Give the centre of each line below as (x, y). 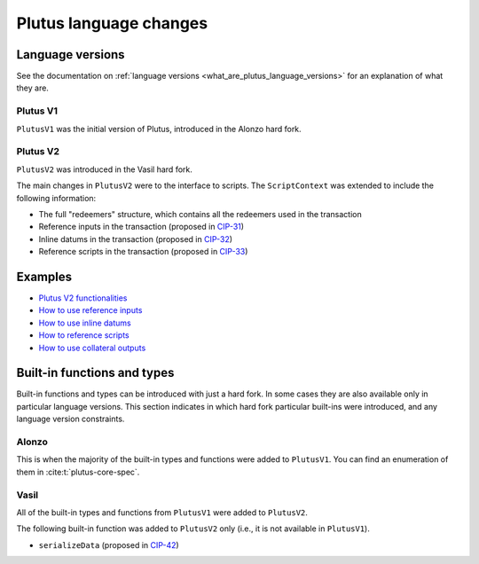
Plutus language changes (112, 23)
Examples (44, 276)
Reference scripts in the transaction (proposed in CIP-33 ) (143, 252)
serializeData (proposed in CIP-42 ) (109, 544)
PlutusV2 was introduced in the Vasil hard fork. (104, 169)
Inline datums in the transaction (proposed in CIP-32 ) (136, 239)
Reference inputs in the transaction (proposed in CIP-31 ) (141, 227)
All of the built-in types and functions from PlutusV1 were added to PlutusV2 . (162, 512)
